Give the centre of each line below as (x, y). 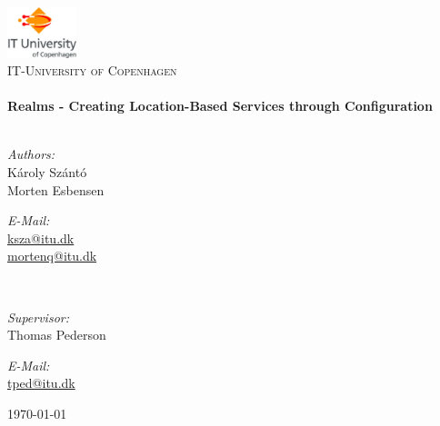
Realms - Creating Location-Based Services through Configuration (220, 106)
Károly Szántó (47, 172)
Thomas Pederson (57, 335)
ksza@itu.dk (41, 238)
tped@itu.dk (41, 383)
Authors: (31, 154)
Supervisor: (38, 317)
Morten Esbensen (56, 189)
